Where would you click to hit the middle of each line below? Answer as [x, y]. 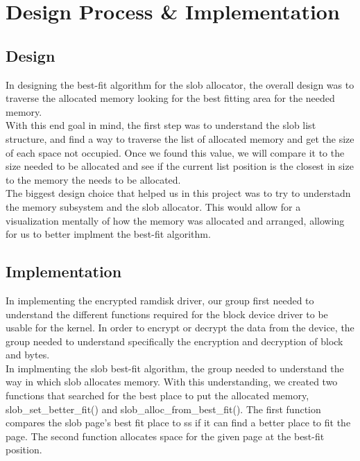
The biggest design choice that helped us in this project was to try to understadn [178, 193]
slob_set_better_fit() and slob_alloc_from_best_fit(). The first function [163, 409]
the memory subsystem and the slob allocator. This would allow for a [153, 206]
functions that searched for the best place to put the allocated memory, [157, 395]
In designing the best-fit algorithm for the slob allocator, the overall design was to [180, 84]
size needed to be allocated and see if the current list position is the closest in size [180, 166]
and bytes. [28, 355]
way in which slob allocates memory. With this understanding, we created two [172, 382]
